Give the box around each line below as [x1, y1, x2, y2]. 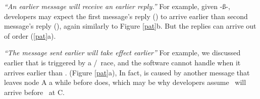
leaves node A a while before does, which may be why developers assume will [4, 77, 246, 87]
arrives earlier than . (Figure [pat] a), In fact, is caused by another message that [4, 67, 250, 77]
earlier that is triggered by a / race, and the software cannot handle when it [4, 57, 241, 67]
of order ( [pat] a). [4, 30, 56, 41]
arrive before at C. [4, 86, 65, 97]
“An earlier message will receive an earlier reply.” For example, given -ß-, [4, 1, 230, 11]
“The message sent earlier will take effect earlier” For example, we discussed [4, 47, 241, 58]
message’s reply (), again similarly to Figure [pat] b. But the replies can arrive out [4, 21, 256, 31]
